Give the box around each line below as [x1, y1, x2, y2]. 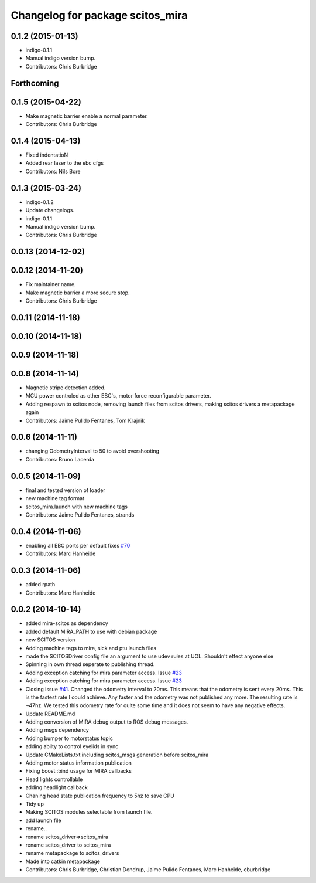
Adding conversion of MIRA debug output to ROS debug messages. [25, 718, 188, 725]
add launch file [25, 817, 61, 824]
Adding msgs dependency [25, 726, 89, 733]
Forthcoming [11, 78, 59, 88]
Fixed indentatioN [25, 151, 68, 158]
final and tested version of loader [25, 487, 105, 494]
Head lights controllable [25, 776, 83, 783]
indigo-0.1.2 [25, 198, 54, 205]
